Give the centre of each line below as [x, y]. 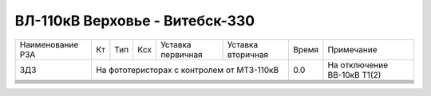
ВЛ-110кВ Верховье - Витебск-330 [135, 21]
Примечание [352, 49]
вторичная [248, 54]
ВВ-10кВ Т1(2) [354, 75]
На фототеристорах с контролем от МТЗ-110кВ [188, 70]
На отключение [358, 65]
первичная [182, 54]
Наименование [49, 44]
